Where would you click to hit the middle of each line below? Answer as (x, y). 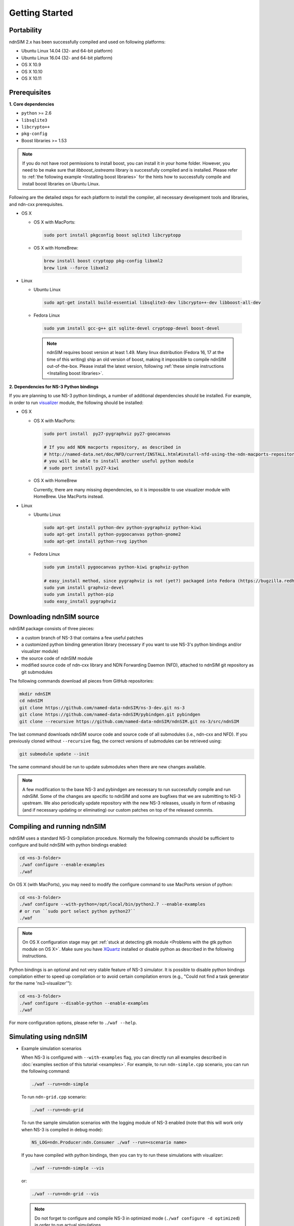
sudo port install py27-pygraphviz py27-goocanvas (107, 434)
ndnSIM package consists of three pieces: (52, 629)
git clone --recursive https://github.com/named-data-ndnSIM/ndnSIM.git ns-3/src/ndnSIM (129, 721)
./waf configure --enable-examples (62, 865)
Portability (25, 30)
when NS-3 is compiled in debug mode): (62, 1129)
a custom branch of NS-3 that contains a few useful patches (82, 638)
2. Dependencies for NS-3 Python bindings (54, 387)
